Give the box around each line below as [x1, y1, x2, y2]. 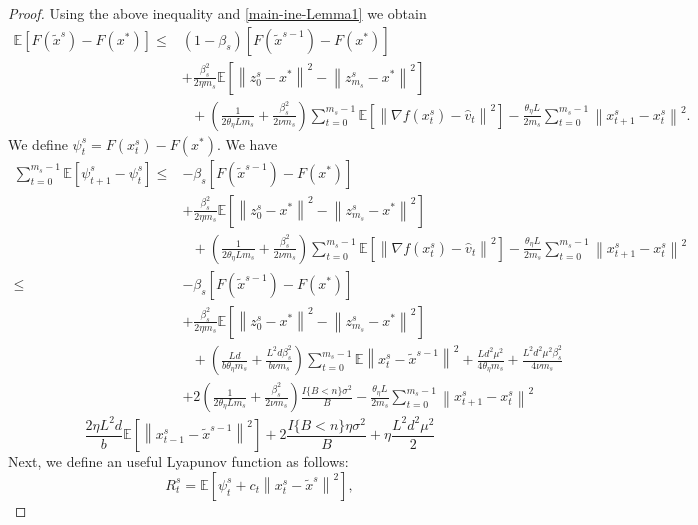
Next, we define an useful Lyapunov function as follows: [8, 451, 349, 472]
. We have [216, 133, 278, 154]
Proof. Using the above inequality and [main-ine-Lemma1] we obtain [8, 3, 427, 23]
